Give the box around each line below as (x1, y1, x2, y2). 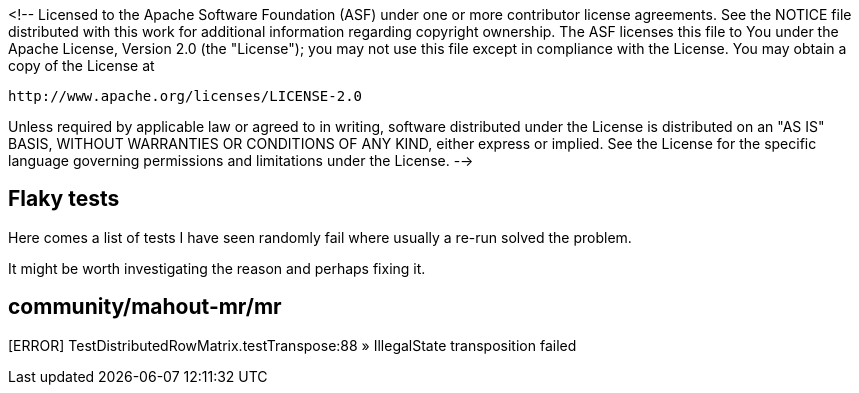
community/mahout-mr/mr (8, 294, 282, 320)
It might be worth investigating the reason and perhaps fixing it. (8, 259, 426, 277)
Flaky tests (8, 186, 120, 212)
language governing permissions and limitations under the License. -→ (8, 152, 474, 169)
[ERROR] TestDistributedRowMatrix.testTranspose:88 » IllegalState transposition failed (8, 336, 577, 354)
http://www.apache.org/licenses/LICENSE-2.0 (8, 88, 363, 104)
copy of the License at (8, 57, 155, 74)
